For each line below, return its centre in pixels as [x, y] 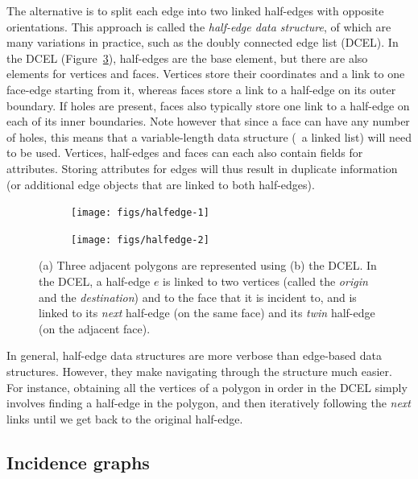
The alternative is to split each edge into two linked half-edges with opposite [195, 10]
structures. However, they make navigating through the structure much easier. [199, 371]
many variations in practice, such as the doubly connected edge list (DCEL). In [203, 42]
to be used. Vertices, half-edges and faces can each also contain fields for [185, 153]
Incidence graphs [78, 462]
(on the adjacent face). [95, 328]
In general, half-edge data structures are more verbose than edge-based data [195, 355]
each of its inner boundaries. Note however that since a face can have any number [208, 121]
